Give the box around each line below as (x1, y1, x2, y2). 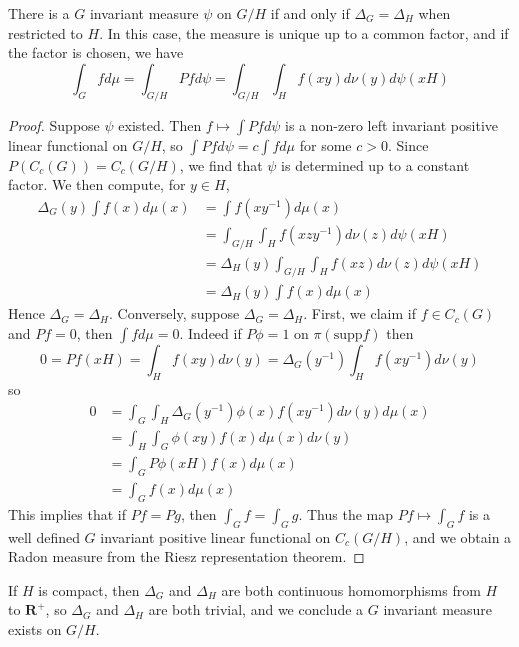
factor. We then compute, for (8, 174, 186, 195)
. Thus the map (298, 503, 394, 524)
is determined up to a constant (281, 154, 470, 175)
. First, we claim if (303, 303, 416, 324)
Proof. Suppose (8, 114, 100, 135)
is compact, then (38, 579, 140, 600)
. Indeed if (179, 323, 242, 344)
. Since (387, 134, 429, 155)
